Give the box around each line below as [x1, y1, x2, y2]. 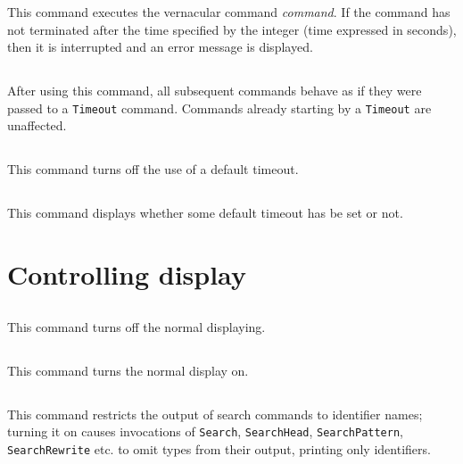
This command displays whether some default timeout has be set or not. [7, 203, 403, 222]
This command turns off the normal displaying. [7, 317, 266, 336]
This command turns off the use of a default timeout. [7, 160, 299, 178]
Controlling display [7, 256, 246, 293]
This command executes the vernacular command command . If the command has [7, 3, 451, 21]
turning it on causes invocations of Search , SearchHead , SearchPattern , [7, 422, 403, 441]
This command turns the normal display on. [7, 360, 249, 379]
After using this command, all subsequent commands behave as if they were [7, 81, 422, 100]
